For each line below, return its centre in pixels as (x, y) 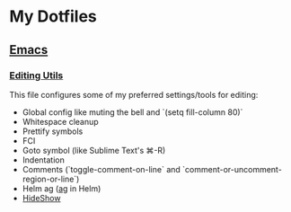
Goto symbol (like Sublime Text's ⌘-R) (94, 150)
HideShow (41, 198)
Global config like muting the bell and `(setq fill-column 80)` (132, 112)
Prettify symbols (53, 131)
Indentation (43, 160)
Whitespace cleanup (60, 121)
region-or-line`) (51, 179)
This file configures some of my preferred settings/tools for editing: (134, 94)
